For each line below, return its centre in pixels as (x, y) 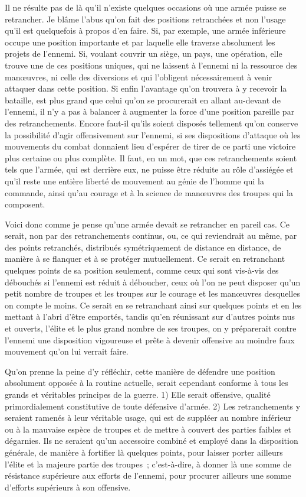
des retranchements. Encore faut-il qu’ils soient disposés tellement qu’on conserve (152, 123)
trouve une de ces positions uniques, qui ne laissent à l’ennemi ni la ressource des (151, 65)
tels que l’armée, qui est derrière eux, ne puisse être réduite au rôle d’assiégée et (149, 169)
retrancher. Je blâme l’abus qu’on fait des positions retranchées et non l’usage (145, 19)
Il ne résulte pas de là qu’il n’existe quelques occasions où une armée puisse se (146, 7)
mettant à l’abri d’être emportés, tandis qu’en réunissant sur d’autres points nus (150, 316)
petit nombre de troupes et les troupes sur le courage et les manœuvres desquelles (152, 293)
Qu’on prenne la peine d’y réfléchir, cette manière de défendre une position (140, 371)
